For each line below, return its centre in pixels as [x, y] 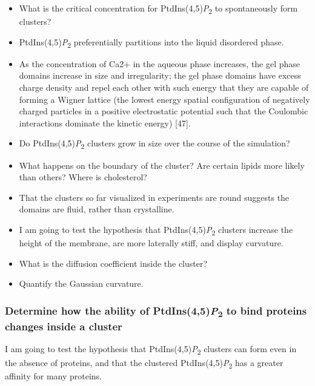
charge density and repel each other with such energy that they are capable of [164, 87]
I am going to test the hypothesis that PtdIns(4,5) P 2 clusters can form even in [151, 350]
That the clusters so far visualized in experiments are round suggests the [154, 197]
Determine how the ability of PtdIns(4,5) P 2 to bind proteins [156, 311]
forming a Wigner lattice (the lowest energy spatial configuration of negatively [164, 99]
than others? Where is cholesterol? [83, 177]
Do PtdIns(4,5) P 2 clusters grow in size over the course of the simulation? [154, 144]
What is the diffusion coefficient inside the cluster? [113, 263]
